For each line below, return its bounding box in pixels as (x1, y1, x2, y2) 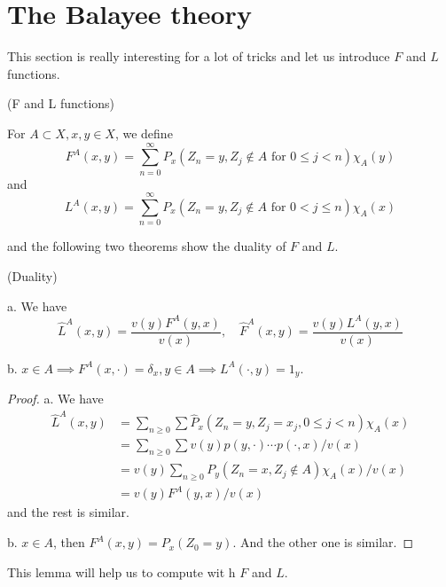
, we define (114, 123, 173, 142)
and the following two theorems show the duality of (7, 237, 286, 255)
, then (52, 533, 85, 552)
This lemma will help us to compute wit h (7, 562, 236, 581)
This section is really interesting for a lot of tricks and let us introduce (7, 47, 390, 66)
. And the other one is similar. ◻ (232, 533, 414, 552)
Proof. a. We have (7, 389, 104, 408)
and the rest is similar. (7, 503, 129, 521)
